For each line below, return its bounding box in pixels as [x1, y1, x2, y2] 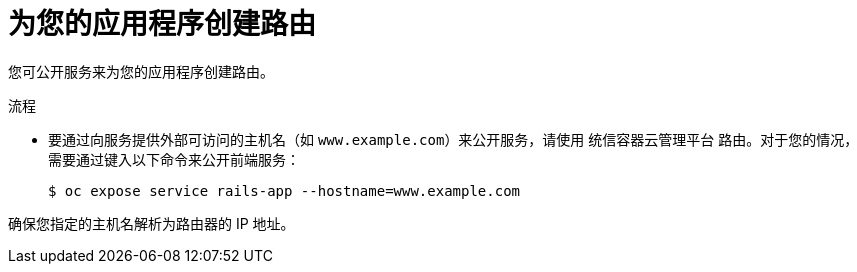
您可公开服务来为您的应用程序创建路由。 [8, 62, 274, 80]
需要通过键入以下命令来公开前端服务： [48, 150, 300, 168]
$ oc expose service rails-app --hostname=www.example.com [48, 182, 521, 199]
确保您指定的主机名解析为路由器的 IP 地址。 [8, 214, 295, 232]
